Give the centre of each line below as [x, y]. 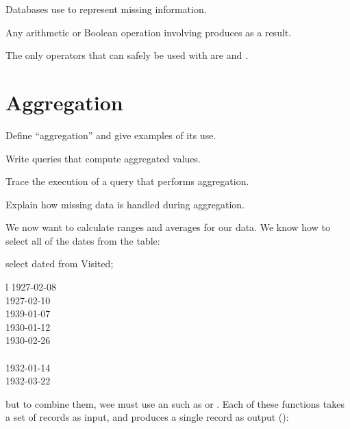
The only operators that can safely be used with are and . [127, 55]
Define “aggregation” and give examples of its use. [111, 135]
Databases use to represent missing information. [106, 9]
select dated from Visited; [60, 263]
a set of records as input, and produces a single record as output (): [147, 417]
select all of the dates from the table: [83, 240]
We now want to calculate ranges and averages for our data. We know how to [168, 227]
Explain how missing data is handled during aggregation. [125, 204]
